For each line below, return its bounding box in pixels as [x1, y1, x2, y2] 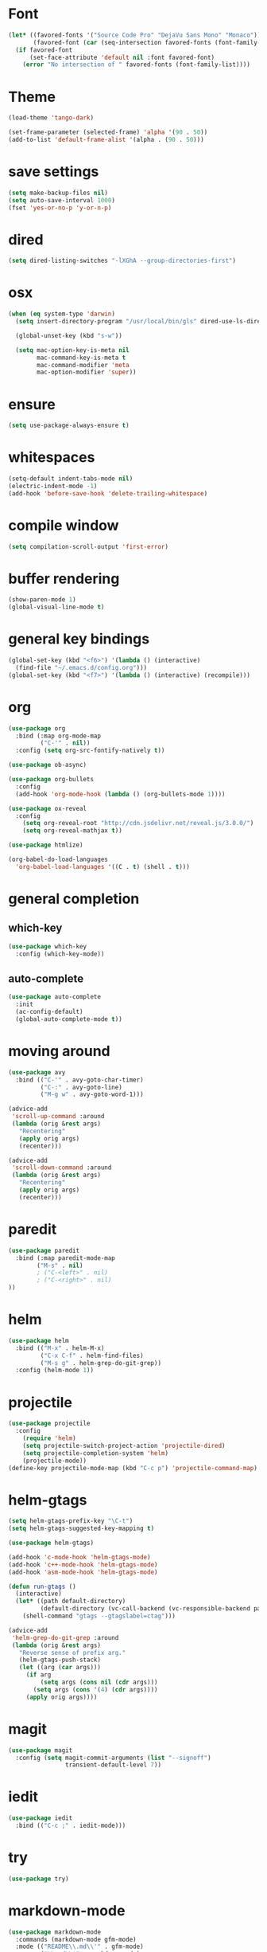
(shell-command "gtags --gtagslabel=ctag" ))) [22, 1612, 176, 1621]
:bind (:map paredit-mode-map [15, 1254, 115, 1262]
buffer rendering [8, 569, 120, 588]
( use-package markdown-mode [8, 1928, 102, 1936]
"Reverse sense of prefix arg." [18, 1649, 126, 1657]
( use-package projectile [8, 1419, 91, 1428]
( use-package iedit [8, 1814, 73, 1822]
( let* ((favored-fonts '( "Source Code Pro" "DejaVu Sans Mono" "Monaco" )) [8, 31, 261, 39]
